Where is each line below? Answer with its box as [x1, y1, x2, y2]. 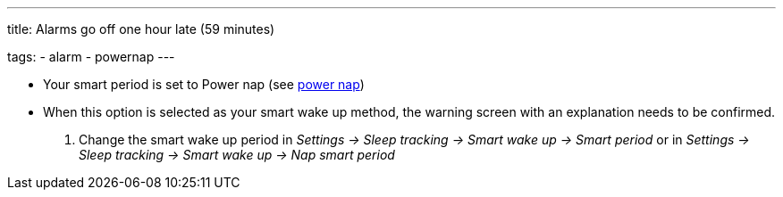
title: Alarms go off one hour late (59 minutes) [7, 21, 275, 37]
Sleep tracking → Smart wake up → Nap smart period [79, 147, 395, 162]
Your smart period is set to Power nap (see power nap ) [43, 77, 365, 92]
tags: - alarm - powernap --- [7, 49, 175, 64]
